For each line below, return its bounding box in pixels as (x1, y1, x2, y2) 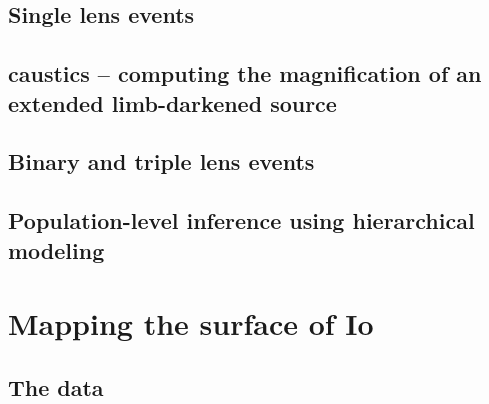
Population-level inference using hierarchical (8, 205, 475, 236)
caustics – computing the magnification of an (8, 58, 482, 89)
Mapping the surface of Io (8, 303, 374, 344)
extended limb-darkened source (8, 87, 337, 118)
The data (8, 371, 104, 402)
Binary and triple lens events (8, 146, 315, 177)
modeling (8, 234, 105, 265)
